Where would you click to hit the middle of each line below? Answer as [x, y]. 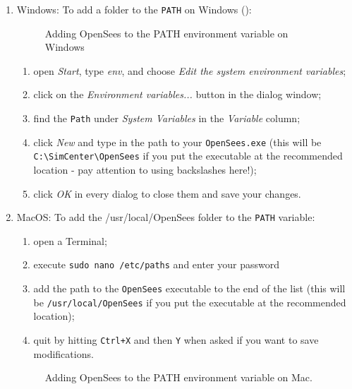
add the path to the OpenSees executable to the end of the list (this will [189, 288]
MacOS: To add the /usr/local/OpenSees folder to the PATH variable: [166, 217]
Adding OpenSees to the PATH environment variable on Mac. [178, 377]
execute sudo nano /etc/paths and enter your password [156, 264]
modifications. [63, 353]
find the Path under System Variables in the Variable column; [167, 118]
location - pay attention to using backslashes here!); [145, 169]
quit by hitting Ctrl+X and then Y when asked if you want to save [176, 340]
